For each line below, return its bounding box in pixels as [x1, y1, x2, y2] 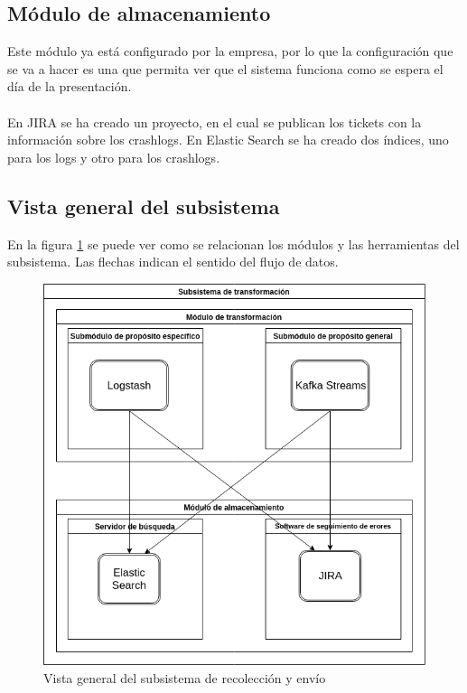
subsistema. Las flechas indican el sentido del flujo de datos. [7, 252, 339, 271]
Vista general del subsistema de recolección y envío [43, 668, 326, 687]
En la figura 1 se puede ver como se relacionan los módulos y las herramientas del [7, 234, 460, 253]
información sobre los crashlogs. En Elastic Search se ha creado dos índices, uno [7, 130, 449, 149]
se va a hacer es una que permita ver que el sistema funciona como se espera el [7, 59, 444, 78]
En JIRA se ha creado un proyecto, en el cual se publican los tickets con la [7, 112, 422, 131]
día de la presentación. [7, 77, 132, 96]
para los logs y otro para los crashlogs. [7, 147, 220, 166]
